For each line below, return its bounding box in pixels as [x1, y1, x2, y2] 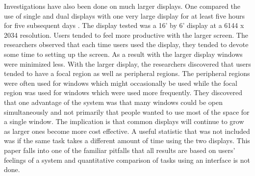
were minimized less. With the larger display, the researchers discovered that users [4, 58, 251, 69]
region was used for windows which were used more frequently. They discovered [4, 87, 242, 98]
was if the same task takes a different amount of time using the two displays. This [4, 135, 250, 146]
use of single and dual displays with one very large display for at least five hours [4, 10, 245, 21]
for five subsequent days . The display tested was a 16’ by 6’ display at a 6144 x [4, 20, 244, 30]
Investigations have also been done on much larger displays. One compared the [4, 1, 240, 11]
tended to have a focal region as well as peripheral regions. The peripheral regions [4, 68, 250, 78]
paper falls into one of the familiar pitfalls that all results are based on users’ [4, 145, 235, 155]
